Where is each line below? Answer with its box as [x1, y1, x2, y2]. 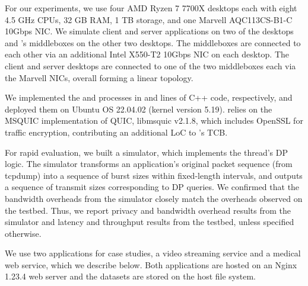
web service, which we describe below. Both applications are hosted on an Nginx [5, 258, 297, 271]
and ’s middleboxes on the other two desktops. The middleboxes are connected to [5, 36, 301, 49]
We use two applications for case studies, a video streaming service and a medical [5, 247, 301, 259]
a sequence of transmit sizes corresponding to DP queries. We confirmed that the [5, 181, 300, 193]
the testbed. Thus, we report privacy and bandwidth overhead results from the [5, 204, 291, 216]
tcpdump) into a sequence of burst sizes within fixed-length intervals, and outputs [5, 169, 303, 181]
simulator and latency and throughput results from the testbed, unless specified [5, 216, 294, 228]
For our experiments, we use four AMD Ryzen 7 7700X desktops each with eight [5, 2, 297, 14]
